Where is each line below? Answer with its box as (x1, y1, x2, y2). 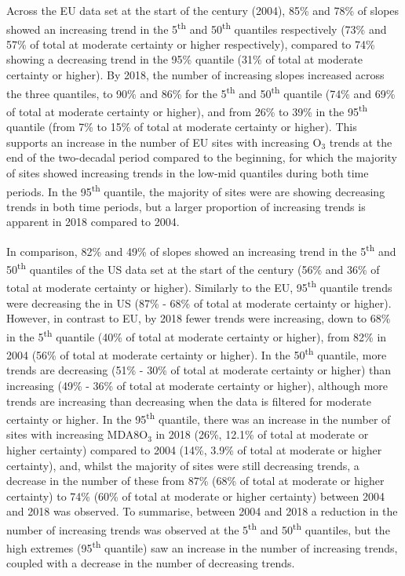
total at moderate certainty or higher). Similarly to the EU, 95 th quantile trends (6, 277, 392, 296)
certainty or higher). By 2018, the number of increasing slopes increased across (6, 67, 385, 83)
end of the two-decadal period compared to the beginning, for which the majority (6, 149, 397, 166)
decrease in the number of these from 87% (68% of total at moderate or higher (6, 472, 385, 489)
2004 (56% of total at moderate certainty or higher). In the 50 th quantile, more (6, 345, 387, 363)
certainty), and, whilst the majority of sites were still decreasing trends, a (6, 457, 359, 473)
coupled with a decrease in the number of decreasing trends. (6, 555, 295, 571)
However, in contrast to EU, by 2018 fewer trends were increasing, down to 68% (6, 310, 391, 326)
